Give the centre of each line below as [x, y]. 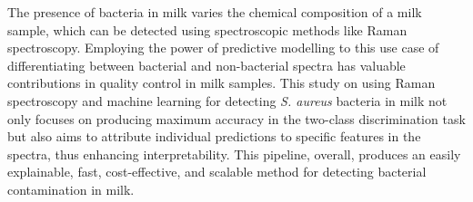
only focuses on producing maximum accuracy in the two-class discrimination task [236, 118]
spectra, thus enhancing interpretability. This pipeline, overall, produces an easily [234, 154]
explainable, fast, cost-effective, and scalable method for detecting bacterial [217, 172]
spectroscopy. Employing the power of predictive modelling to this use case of [223, 48]
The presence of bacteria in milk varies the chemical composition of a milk [215, 12]
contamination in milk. [71, 189]
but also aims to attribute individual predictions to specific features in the [214, 136]
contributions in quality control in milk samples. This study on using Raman [221, 83]
